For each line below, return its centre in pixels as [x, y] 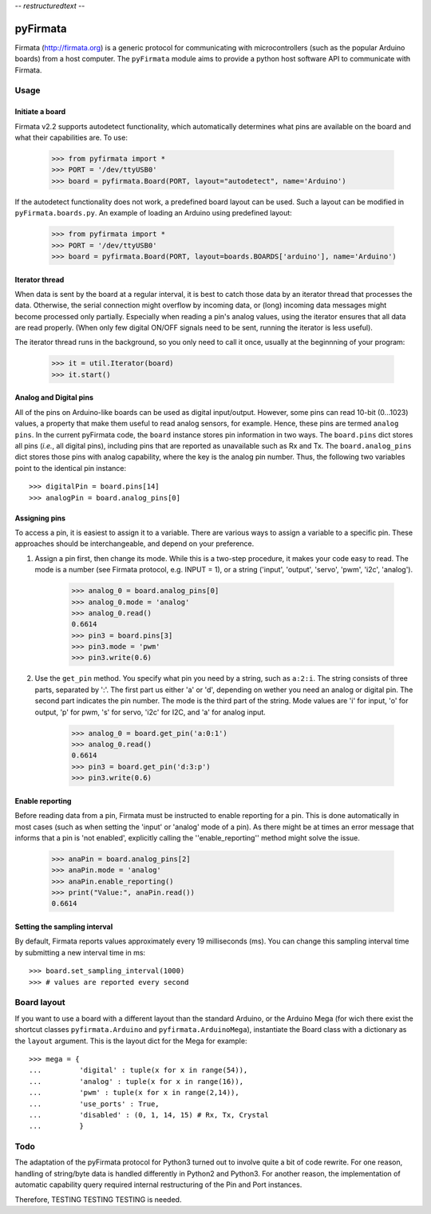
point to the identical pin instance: [71, 468]
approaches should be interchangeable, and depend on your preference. [134, 544]
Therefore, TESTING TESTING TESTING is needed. [98, 1199]
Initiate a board [40, 112]
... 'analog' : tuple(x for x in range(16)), [136, 1081]
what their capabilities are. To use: [71, 138]
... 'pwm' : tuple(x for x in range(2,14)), [134, 1093]
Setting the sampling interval [64, 927]
